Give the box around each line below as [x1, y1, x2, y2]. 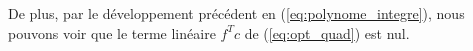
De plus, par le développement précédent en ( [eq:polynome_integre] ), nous [8, 3, 465, 23]
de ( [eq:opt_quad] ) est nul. [244, 22, 410, 43]
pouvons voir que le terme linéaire [8, 22, 216, 43]
